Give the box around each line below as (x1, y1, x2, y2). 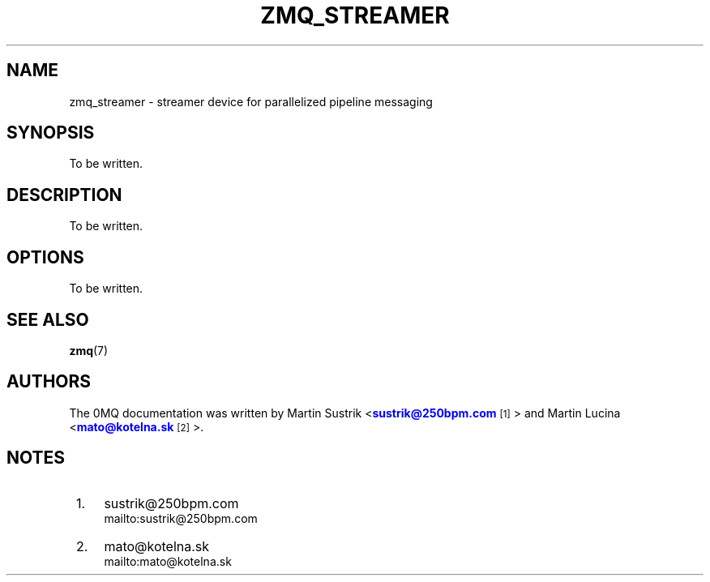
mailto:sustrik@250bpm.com (104, 511, 258, 525)
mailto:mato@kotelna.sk (104, 554, 232, 568)
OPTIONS (6, 246, 84, 267)
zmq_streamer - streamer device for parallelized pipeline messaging (69, 94, 433, 109)
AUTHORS (6, 371, 92, 392)
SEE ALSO (6, 309, 89, 330)
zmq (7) (69, 343, 109, 357)
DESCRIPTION (6, 184, 122, 205)
